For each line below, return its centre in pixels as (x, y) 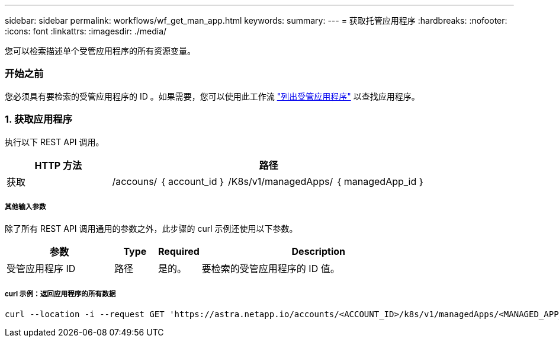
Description (318, 252)
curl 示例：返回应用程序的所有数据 (60, 294)
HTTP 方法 (58, 165)
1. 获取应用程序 (39, 119)
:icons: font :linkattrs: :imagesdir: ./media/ (86, 31)
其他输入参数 (25, 207)
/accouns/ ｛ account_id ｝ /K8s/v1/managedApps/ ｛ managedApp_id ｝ (269, 181)
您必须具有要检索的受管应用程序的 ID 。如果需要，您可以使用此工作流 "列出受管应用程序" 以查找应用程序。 (212, 96)
